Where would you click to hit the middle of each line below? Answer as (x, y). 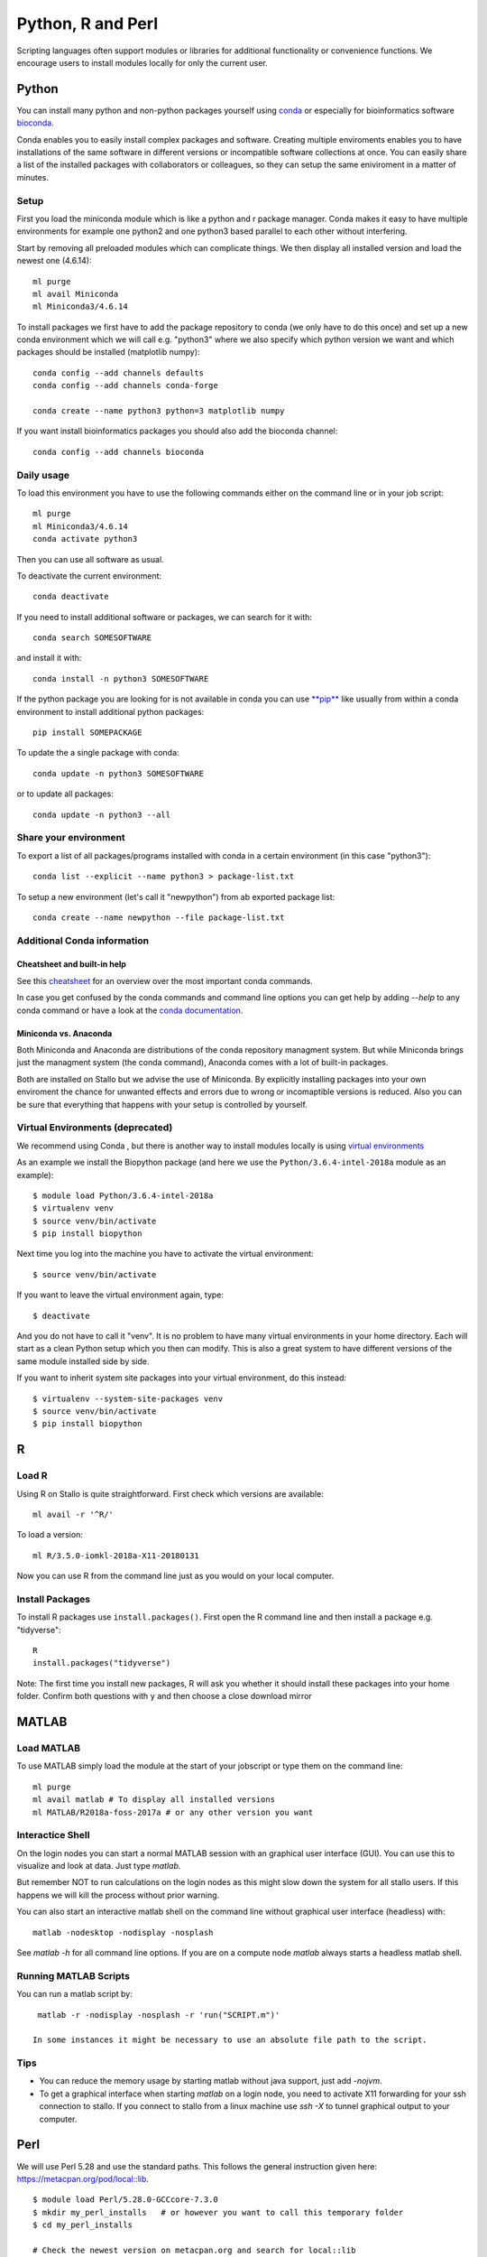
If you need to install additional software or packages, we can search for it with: (165, 617)
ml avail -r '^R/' (74, 1514)
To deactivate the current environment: (89, 576)
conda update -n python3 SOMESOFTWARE (119, 773)
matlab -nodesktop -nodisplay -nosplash (123, 1932)
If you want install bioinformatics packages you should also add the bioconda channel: (177, 431)
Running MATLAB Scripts (74, 1975)
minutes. (33, 177)
